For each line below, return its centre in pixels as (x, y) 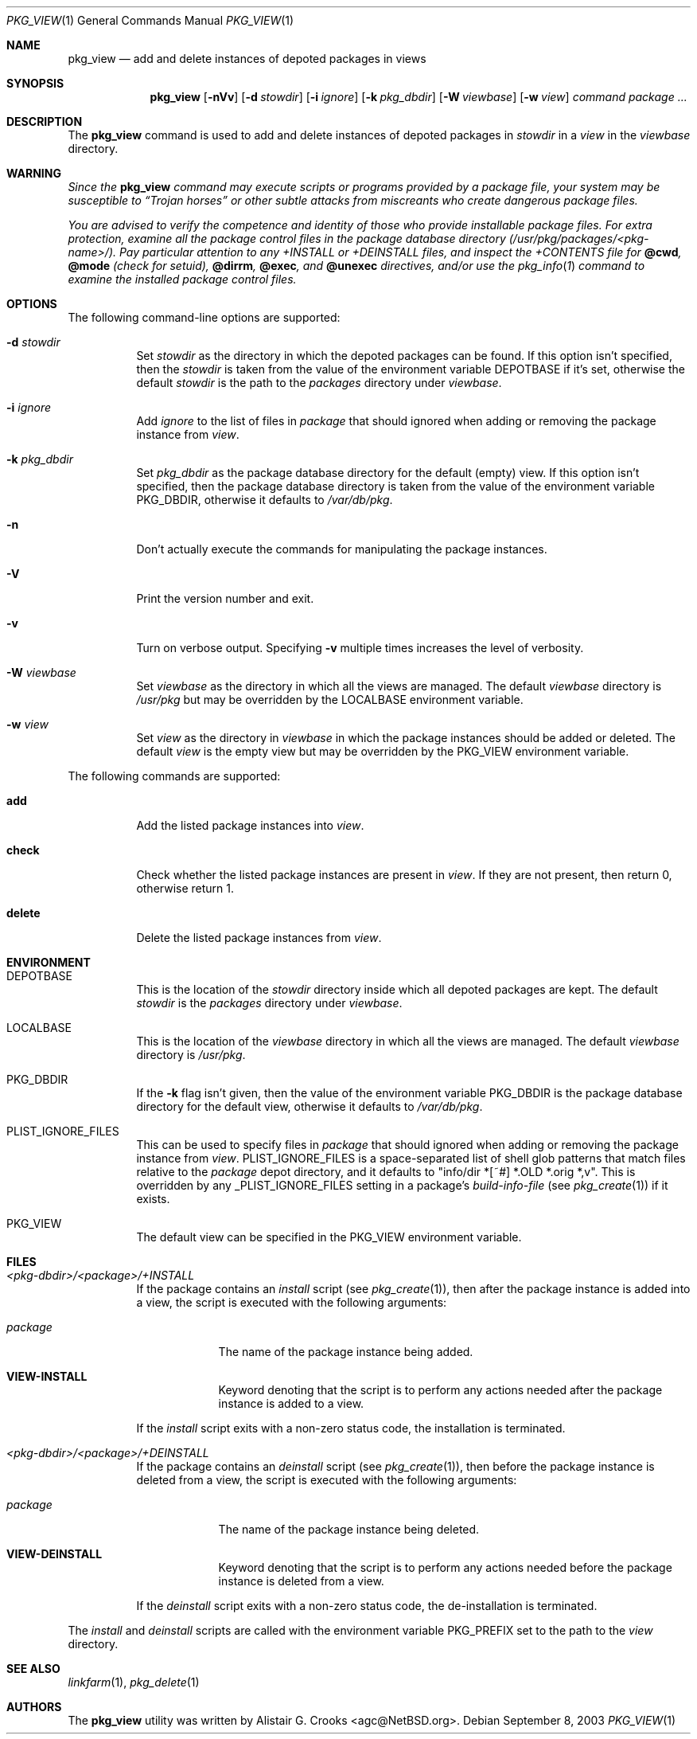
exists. (153, 1199)
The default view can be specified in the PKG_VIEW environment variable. (329, 1237)
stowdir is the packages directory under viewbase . (269, 1003)
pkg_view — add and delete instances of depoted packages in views (247, 59)
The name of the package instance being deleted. (349, 1529)
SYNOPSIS (35, 83)
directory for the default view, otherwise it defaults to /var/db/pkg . (310, 1106)
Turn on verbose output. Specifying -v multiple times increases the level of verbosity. (360, 648)
